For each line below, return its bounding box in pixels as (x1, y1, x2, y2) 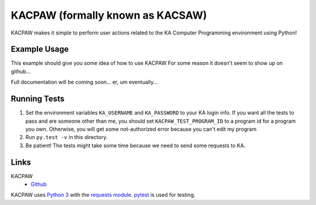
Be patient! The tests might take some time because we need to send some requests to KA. (25, 142, 246, 149)
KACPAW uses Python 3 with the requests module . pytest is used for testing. (11, 192, 195, 199)
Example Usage (11, 44, 69, 54)
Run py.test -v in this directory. (25, 134, 108, 141)
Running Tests (11, 94, 64, 104)
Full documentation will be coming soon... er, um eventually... (11, 79, 158, 86)
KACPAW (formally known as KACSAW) (11, 9, 207, 22)
